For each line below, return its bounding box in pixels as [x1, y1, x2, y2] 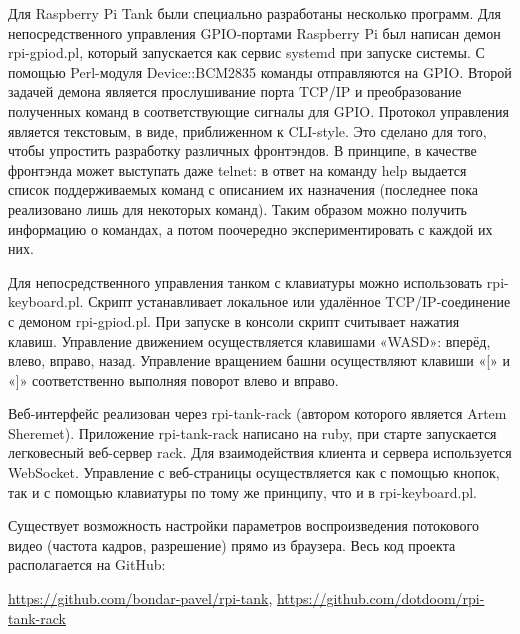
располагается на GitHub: [8, 554, 166, 575]
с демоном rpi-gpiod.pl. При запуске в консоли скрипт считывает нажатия [8, 310, 460, 331]
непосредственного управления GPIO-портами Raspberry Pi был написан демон [8, 22, 501, 43]
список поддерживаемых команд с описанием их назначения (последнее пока [8, 179, 479, 200]
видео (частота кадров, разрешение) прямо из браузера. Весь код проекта [8, 534, 456, 555]
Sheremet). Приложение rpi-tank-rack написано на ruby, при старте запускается [8, 422, 497, 443]
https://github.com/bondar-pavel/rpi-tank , [8, 588, 273, 609]
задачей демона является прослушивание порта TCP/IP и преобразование [8, 81, 462, 102]
